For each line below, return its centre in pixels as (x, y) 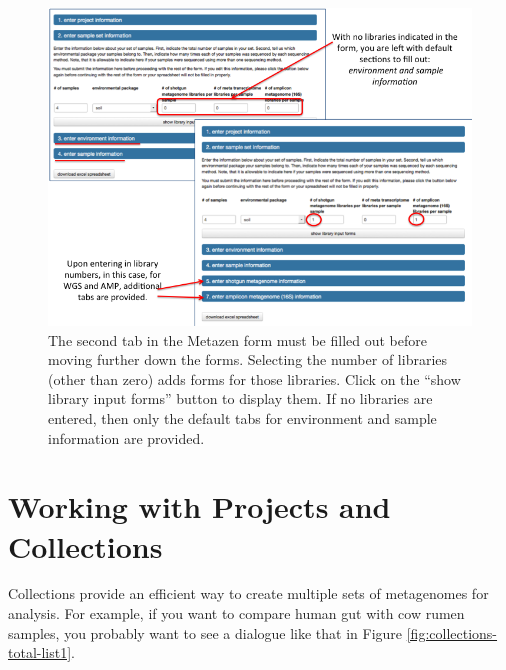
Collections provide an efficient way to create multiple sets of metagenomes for (248, 593)
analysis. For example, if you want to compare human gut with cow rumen (236, 613)
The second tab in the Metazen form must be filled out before (237, 339)
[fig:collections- (452, 632)
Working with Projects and (199, 506)
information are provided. (126, 437)
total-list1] (40, 652)
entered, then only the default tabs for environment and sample (242, 417)
